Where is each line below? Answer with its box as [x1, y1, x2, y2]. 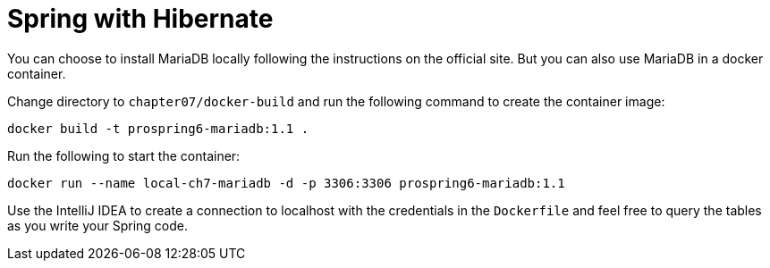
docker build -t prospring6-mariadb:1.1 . [7, 121, 309, 136]
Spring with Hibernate [7, 4, 274, 34]
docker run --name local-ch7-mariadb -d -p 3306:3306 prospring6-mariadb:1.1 [7, 175, 565, 190]
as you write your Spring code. [7, 217, 188, 233]
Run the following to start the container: [7, 147, 241, 163]
